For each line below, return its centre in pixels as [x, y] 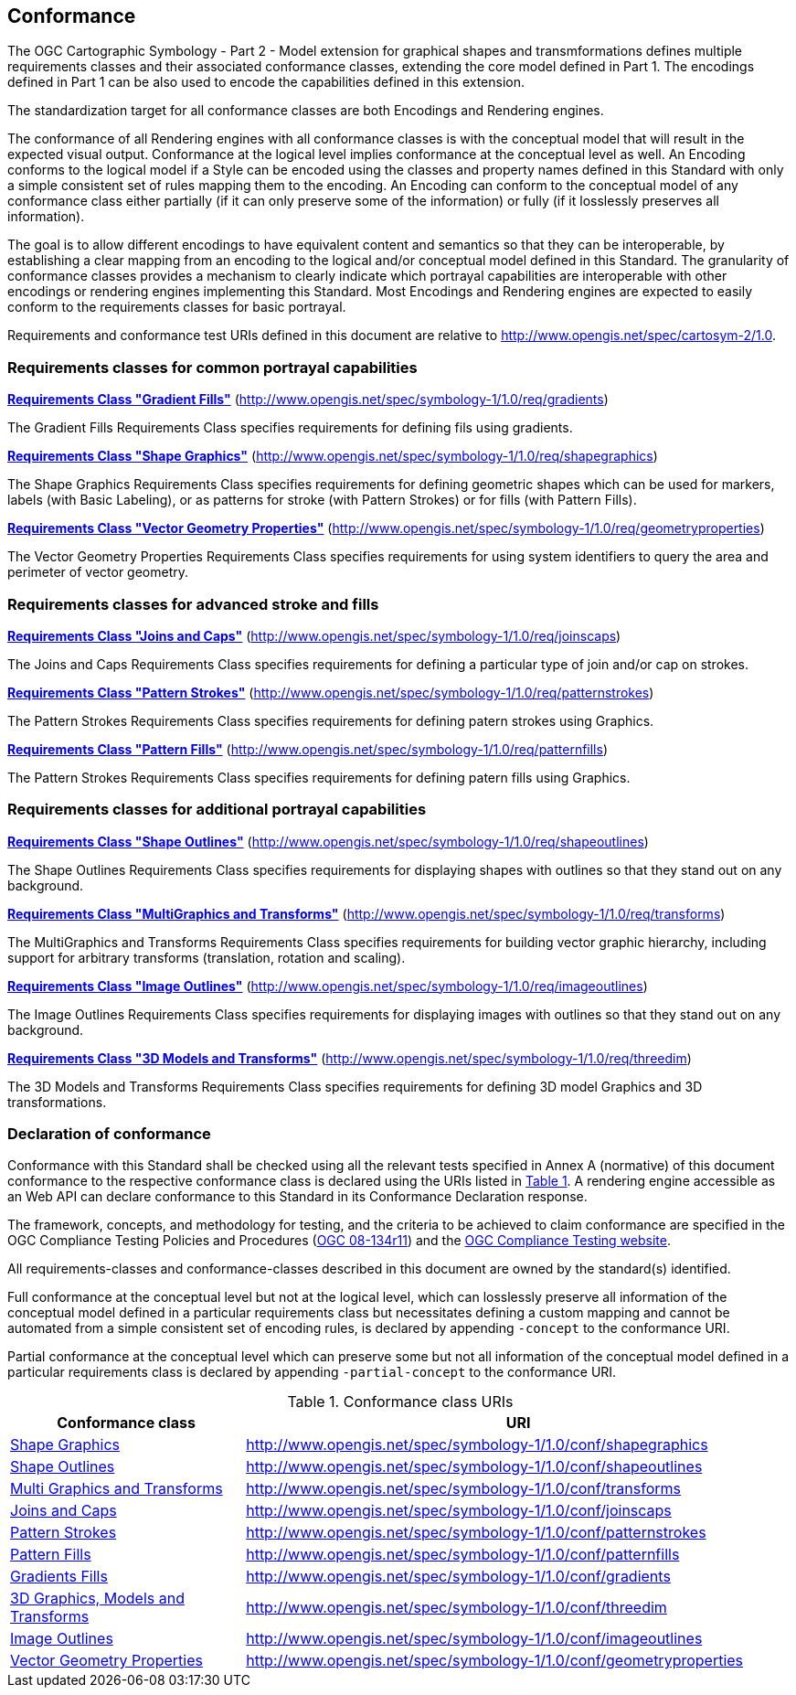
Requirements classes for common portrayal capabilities [212, 367]
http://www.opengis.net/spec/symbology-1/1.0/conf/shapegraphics [477, 1445]
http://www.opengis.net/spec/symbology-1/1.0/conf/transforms [463, 1489]
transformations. [57, 1102]
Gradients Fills [59, 1577]
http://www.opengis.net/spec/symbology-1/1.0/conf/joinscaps [459, 1511]
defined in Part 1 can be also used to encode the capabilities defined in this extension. [266, 82]
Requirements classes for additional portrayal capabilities [217, 810]
